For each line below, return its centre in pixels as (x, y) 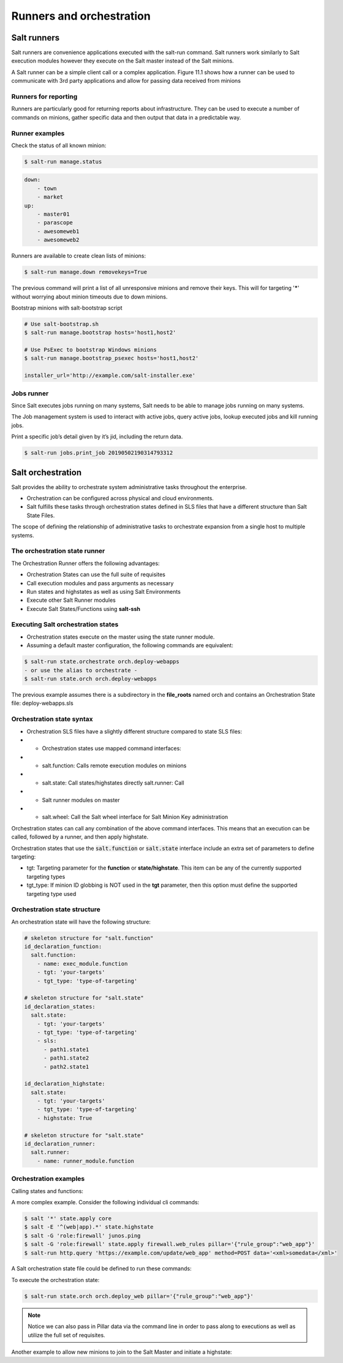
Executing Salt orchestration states (65, 625)
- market (50, 197)
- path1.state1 (66, 1049)
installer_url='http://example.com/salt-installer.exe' (110, 376)
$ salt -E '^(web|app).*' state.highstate (89, 1227)
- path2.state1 (66, 1067)
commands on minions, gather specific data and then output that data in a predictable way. (126, 117)
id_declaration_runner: (60, 1144)
